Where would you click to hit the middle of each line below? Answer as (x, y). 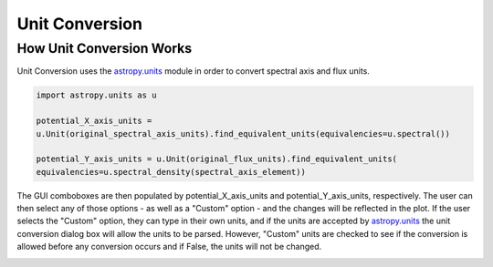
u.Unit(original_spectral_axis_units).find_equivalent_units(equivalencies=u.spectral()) (243, 133)
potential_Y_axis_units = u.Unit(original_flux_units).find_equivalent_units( (216, 159)
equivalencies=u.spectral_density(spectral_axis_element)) (171, 172)
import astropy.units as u (96, 95)
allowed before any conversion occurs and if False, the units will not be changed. (169, 247)
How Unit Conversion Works (105, 48)
